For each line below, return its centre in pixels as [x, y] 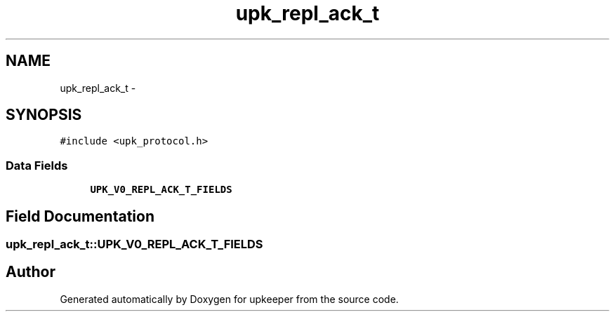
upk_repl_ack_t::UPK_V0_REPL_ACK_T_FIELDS [134, 244]
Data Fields [37, 165]
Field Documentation [80, 216]
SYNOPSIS [44, 115]
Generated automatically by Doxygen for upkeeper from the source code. [229, 299]
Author [31, 272]
